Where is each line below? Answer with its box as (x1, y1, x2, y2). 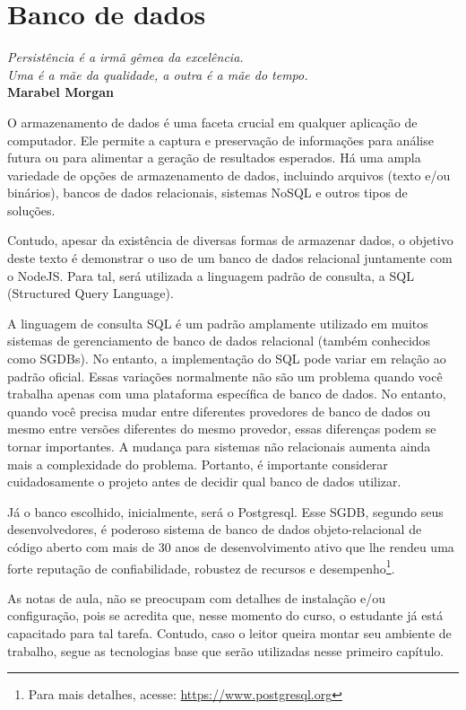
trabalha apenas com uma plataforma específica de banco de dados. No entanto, (7, 384, 446, 403)
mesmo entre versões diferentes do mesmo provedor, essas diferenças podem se (7, 419, 436, 438)
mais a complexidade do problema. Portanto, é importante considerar (7, 454, 388, 473)
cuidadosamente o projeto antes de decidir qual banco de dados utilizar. (7, 472, 401, 491)
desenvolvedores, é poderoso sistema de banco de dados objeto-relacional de (7, 520, 422, 539)
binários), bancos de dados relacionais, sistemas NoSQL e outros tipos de (7, 183, 408, 202)
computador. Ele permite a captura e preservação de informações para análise (7, 130, 434, 149)
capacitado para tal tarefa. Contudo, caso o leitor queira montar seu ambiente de (7, 624, 452, 642)
